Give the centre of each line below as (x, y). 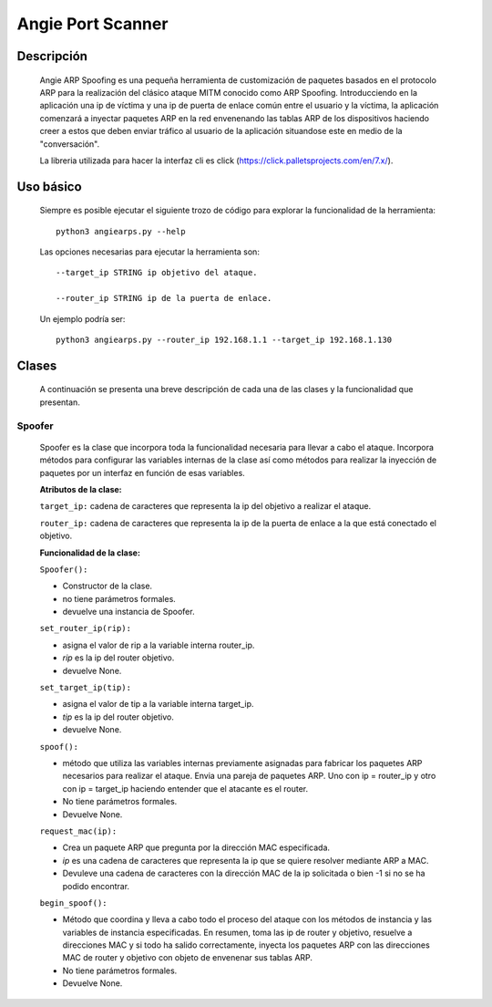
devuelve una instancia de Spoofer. (128, 612)
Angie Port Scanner (92, 24)
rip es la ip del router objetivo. (118, 658)
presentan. (60, 402)
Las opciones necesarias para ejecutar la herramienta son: (149, 252)
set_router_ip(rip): (86, 628)
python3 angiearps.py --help (121, 231)
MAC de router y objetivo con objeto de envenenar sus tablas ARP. (188, 958)
